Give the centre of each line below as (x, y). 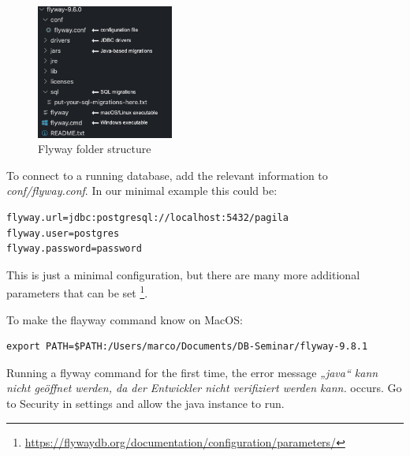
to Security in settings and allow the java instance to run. (145, 403)
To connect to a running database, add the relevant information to (167, 175)
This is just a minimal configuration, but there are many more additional (183, 274)
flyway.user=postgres (63, 233)
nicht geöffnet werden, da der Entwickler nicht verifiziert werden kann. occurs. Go (204, 388)
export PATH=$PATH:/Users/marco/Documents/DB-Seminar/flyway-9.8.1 (187, 347)
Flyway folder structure (95, 149)
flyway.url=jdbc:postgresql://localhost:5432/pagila (147, 218)
